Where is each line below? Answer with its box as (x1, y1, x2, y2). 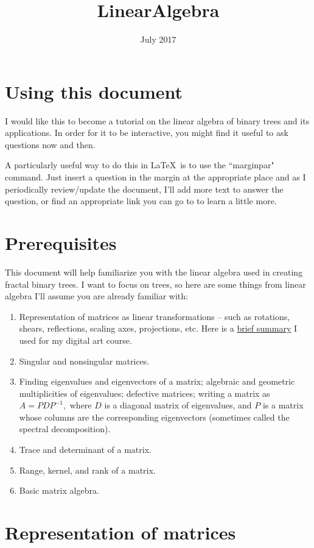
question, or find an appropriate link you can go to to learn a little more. (5, 194, 277, 207)
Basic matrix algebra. (19, 484, 99, 497)
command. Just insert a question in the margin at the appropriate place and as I (5, 171, 306, 183)
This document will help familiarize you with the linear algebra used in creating (5, 265, 303, 278)
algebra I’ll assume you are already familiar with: (5, 290, 188, 302)
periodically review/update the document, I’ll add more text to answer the (5, 182, 284, 195)
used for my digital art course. (19, 333, 132, 346)
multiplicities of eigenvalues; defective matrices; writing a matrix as (19, 386, 270, 399)
